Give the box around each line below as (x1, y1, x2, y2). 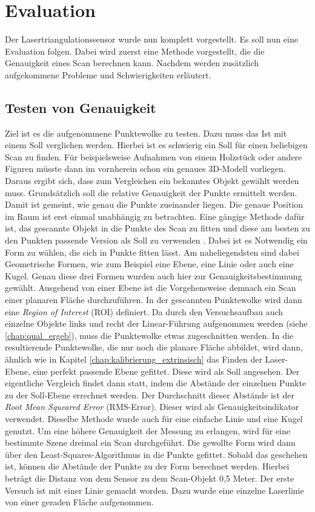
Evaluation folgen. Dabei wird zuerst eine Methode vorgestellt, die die (5, 44, 265, 57)
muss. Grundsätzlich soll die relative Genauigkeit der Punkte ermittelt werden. (5, 186, 297, 199)
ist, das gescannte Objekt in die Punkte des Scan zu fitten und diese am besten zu (5, 222, 310, 234)
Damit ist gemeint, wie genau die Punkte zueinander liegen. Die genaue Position (5, 198, 303, 211)
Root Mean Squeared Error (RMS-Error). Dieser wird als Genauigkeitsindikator (5, 400, 299, 413)
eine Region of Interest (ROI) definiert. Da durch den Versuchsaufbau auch (5, 305, 283, 318)
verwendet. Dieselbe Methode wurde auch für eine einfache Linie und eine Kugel (5, 412, 303, 425)
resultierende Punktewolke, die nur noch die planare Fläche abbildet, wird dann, (5, 341, 303, 353)
